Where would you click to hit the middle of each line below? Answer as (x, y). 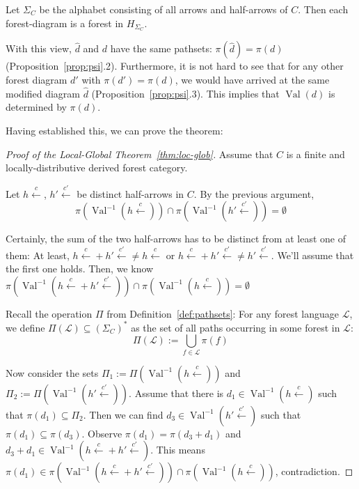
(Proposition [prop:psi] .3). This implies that (185, 93)
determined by (36, 107)
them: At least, (38, 255)
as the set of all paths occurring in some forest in (236, 327)
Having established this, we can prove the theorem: (114, 131)
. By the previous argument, (254, 193)
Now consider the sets (52, 372)
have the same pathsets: (161, 48)
